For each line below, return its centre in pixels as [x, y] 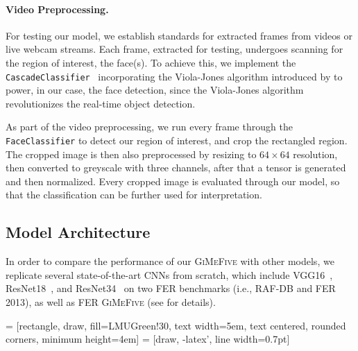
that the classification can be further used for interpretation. [134, 195]
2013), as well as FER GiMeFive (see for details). [111, 302]
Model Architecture [78, 232]
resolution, [315, 154]
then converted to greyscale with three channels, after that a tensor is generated [176, 168]
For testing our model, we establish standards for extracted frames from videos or [179, 35]
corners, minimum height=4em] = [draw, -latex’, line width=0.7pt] [148, 339]
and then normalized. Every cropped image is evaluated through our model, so [173, 181]
